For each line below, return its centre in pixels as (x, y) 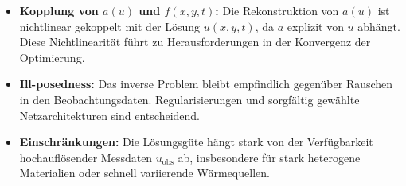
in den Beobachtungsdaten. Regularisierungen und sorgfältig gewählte (189, 99)
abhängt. (379, 26)
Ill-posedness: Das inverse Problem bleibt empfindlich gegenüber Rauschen (206, 84)
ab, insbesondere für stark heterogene (269, 157)
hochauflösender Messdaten (86, 157)
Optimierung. (52, 57)
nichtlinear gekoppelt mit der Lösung (110, 26)
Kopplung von (59, 10)
